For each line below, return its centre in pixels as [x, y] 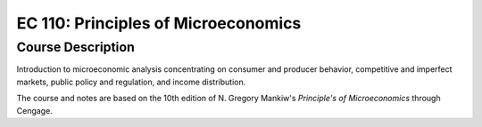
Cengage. [34, 110]
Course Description [76, 47]
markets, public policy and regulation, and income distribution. [131, 82]
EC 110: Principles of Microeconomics [159, 23]
